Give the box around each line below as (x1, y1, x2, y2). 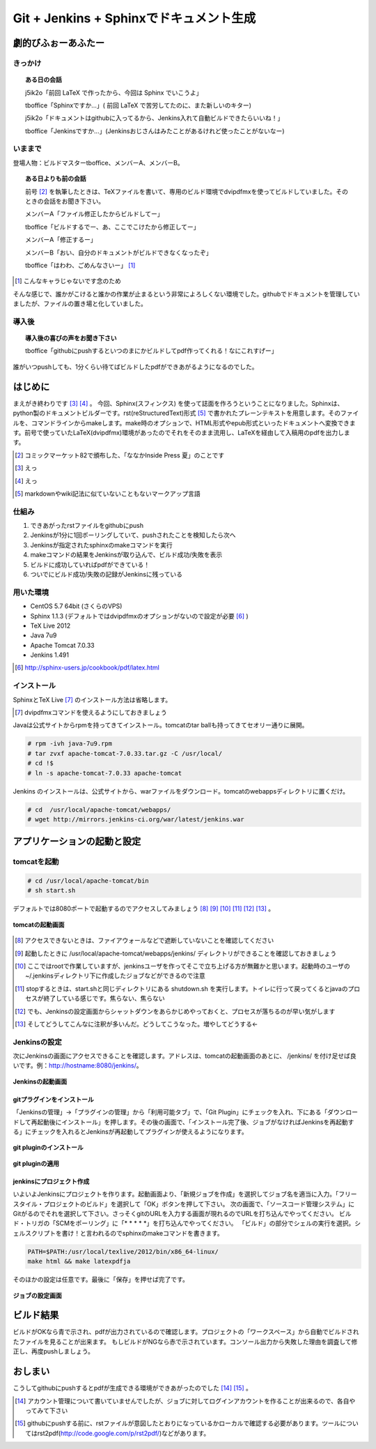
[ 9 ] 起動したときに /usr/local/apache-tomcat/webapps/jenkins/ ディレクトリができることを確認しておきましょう (15, 949, 337, 957)
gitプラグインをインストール (13, 1095, 94, 1103)
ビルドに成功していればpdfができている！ (30, 560, 150, 568)
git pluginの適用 (13, 1159, 59, 1167)
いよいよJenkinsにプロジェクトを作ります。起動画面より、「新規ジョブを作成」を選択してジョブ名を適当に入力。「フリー (13, 1190, 357, 1199)
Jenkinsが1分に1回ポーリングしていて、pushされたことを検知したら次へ (30, 531, 236, 540)
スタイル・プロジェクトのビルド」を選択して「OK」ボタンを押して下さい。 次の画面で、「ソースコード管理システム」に (13, 1199, 355, 1208)
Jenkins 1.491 (30, 651, 70, 659)
